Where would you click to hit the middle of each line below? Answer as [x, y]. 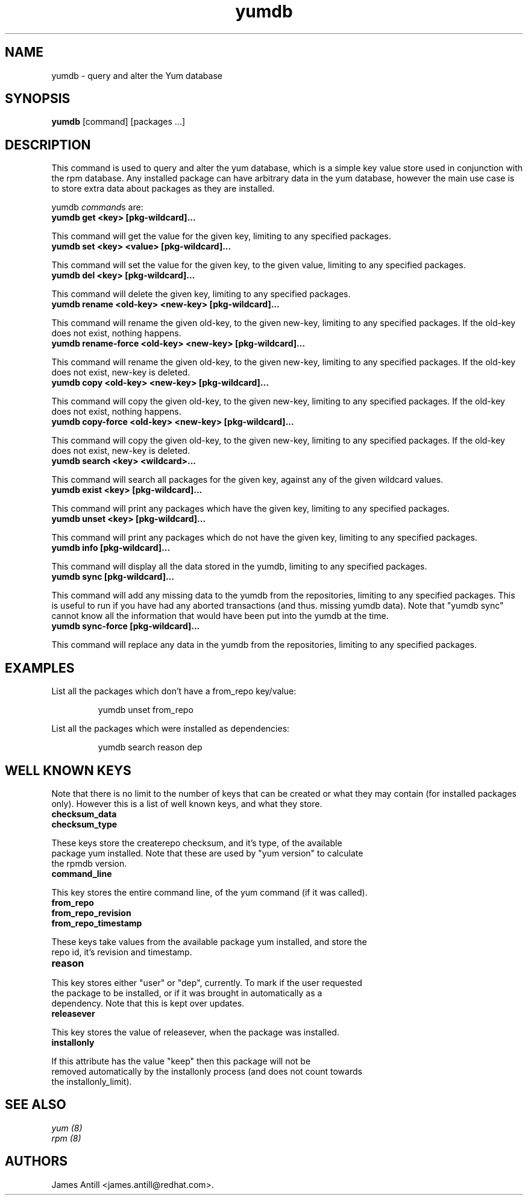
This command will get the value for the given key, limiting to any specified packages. [221, 236]
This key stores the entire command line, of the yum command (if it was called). [209, 892]
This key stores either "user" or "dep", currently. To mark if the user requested [207, 982]
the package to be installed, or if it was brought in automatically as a [187, 993]
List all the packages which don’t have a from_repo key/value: [174, 691]
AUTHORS [36, 1161]
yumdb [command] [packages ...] [118, 122]
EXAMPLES [40, 668]
